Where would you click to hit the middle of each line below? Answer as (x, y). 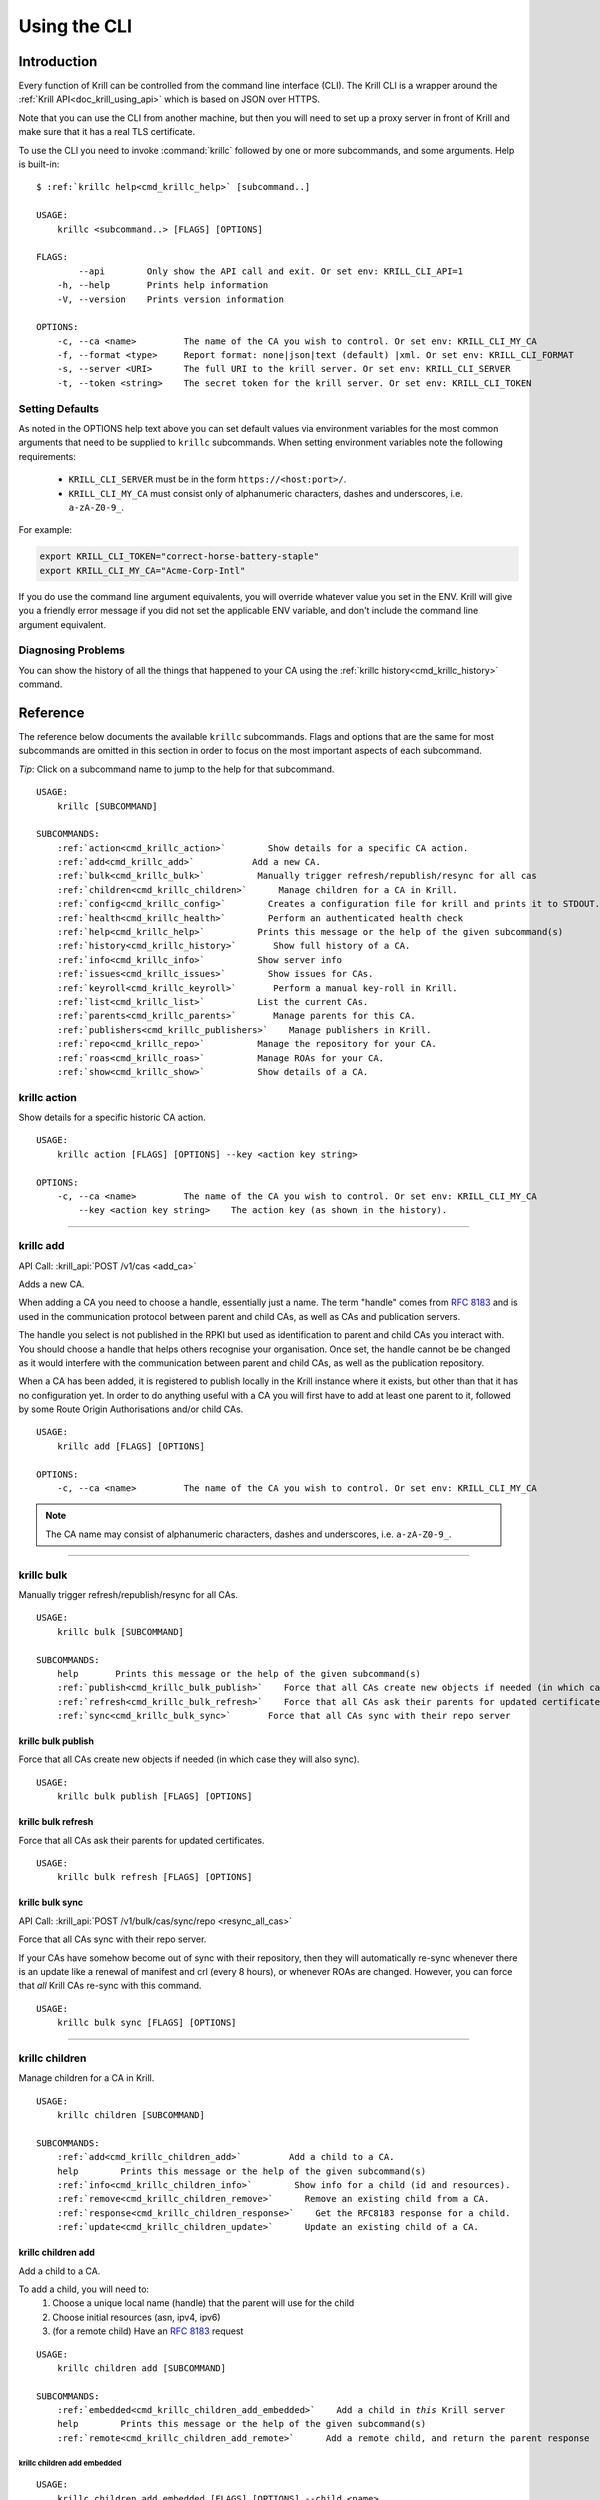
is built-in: (39, 164)
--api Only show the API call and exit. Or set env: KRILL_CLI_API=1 (271, 271)
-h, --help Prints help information (162, 285)
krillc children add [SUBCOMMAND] (141, 2368)
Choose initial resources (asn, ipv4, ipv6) (136, 2317)
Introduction (58, 61)
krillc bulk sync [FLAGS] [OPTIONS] (146, 2023)
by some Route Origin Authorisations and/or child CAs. (131, 1409)
